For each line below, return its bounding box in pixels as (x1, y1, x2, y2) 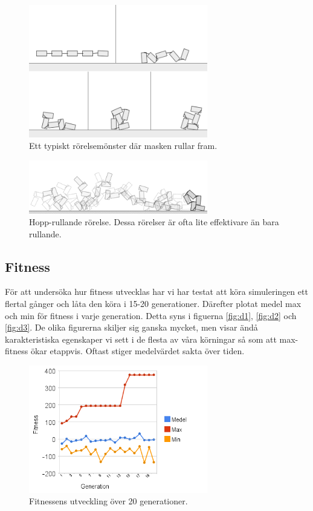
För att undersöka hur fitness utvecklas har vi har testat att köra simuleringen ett (5, 285, 308, 298)
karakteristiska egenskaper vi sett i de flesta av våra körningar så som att (5, 332, 277, 345)
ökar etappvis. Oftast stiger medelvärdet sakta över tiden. (30, 345, 245, 357)
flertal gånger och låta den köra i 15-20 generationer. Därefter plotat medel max (5, 297, 302, 310)
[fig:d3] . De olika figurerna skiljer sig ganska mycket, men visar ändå (5, 321, 258, 334)
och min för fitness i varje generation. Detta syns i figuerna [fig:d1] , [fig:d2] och (5, 309, 297, 321)
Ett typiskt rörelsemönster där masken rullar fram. (29, 139, 218, 152)
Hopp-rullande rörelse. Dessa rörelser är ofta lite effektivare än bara (29, 216, 279, 228)
